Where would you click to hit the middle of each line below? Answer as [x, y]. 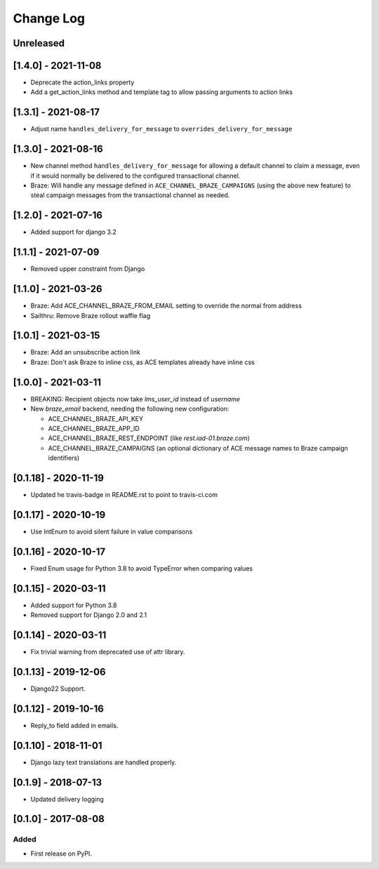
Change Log [49, 18]
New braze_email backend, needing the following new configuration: [130, 409]
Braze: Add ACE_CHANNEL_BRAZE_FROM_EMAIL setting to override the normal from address [166, 306]
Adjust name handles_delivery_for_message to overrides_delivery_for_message [161, 129]
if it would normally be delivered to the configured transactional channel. [135, 175]
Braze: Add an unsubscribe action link [85, 352]
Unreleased [39, 43]
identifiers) [64, 458]
